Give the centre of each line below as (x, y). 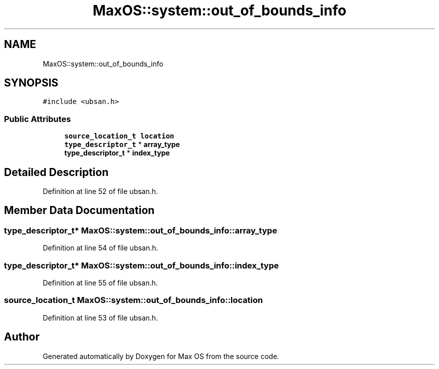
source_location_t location (119, 136)
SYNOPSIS (31, 83)
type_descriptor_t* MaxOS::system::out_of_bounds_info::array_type (141, 230)
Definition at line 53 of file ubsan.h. (100, 317)
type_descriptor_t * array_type (122, 144)
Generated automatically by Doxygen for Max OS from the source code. (161, 356)
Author (22, 337)
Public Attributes (38, 119)
